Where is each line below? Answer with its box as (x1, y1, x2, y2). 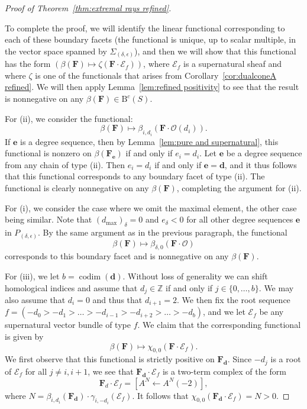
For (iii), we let (5, 269, 60, 282)
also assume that (5, 294, 66, 306)
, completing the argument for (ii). (176, 182, 302, 194)
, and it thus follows (224, 158, 297, 170)
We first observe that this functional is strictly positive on (5, 353, 215, 365)
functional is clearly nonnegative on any (5, 182, 149, 194)
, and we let (202, 305, 245, 318)
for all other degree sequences (186, 213, 293, 226)
